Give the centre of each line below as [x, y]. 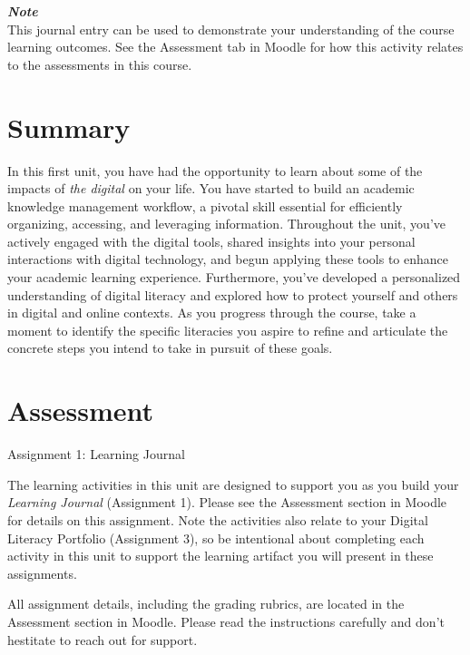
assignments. [42, 573]
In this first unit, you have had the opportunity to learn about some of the [215, 170]
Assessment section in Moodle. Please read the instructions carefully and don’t [226, 621]
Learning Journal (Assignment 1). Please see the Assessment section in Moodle [227, 502]
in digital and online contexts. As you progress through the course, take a [212, 313]
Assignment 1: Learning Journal [96, 454]
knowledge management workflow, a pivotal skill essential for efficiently [205, 205]
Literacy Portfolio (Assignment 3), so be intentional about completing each [216, 538]
